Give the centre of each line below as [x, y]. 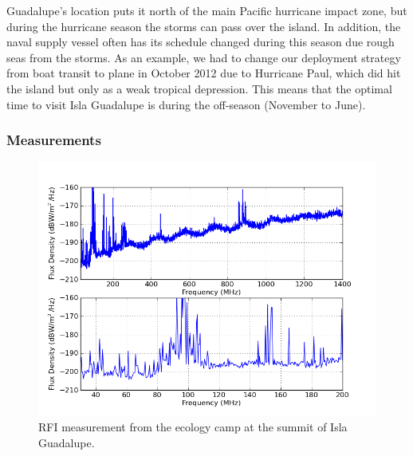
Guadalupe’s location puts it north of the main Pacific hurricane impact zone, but [207, 10]
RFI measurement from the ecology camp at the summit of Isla [193, 426]
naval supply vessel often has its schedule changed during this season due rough [201, 42]
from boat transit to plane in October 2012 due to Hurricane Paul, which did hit [204, 73]
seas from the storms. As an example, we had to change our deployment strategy [204, 57]
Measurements [54, 140]
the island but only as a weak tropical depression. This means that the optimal [199, 88]
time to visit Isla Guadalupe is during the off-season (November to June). [186, 104]
